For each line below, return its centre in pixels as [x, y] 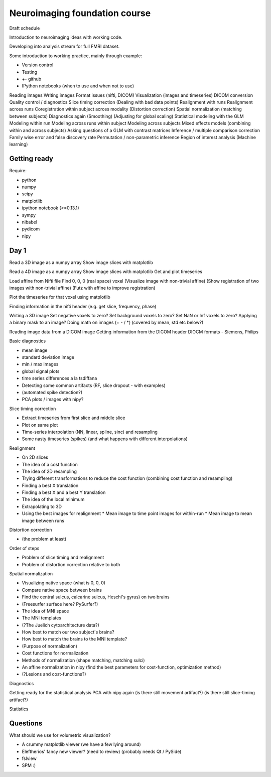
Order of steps [24, 548]
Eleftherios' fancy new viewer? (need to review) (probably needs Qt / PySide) [102, 751]
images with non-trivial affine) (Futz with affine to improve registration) [82, 288]
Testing [30, 72]
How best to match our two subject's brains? [68, 632]
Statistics [19, 709]
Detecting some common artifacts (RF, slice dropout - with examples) [94, 385]
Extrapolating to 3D [42, 506]
